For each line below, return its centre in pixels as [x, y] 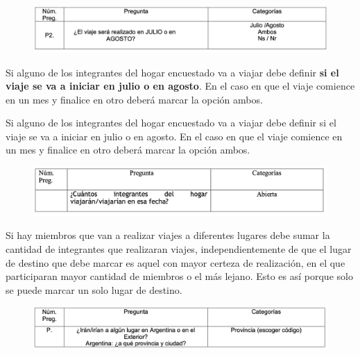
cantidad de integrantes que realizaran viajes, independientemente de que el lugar [179, 249]
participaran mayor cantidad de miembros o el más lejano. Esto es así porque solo [179, 276]
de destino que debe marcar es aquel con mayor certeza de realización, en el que [175, 262]
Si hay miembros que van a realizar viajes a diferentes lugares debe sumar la [168, 235]
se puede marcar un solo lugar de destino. [94, 289]
